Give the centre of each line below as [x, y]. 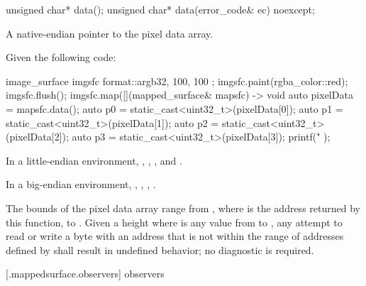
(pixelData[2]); [37, 137]
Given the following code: [61, 57]
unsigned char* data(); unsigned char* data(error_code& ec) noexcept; [160, 9]
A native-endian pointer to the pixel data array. [110, 33]
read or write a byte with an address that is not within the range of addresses [175, 236]
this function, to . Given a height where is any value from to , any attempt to [174, 222]
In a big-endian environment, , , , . [81, 184]
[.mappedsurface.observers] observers [85, 274]
